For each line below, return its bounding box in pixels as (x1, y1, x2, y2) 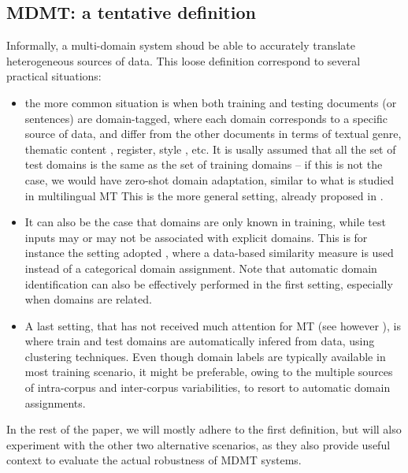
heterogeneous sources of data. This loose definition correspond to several (6, 52, 361, 69)
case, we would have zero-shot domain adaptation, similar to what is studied (24, 171, 395, 188)
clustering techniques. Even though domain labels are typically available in (24, 348, 386, 364)
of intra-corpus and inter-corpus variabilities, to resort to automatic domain (24, 379, 391, 396)
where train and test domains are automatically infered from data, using (24, 333, 375, 349)
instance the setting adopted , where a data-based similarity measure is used (24, 244, 394, 261)
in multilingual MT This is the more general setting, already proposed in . (24, 187, 384, 203)
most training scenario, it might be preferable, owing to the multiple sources (24, 363, 393, 380)
